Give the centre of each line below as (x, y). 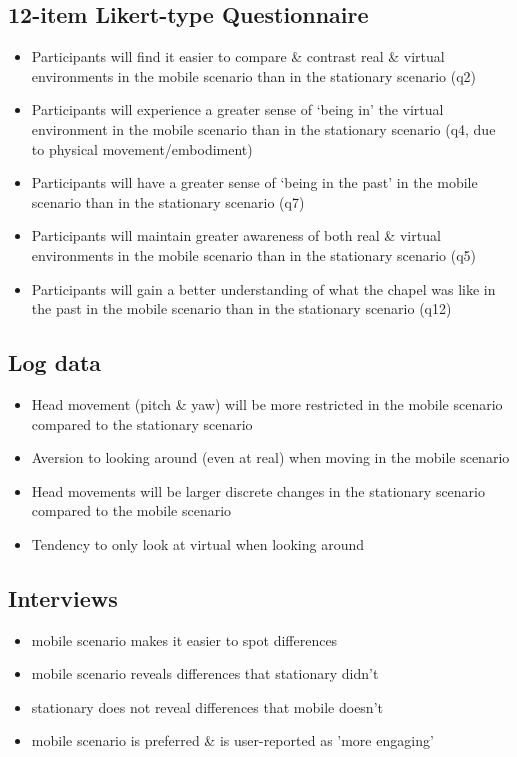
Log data (55, 362)
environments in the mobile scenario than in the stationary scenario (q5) (253, 254)
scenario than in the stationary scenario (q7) (168, 201)
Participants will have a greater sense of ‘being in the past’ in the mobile (254, 182)
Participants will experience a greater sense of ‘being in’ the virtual (237, 109)
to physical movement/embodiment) (142, 148)
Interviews (63, 597)
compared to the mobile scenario (131, 510)
